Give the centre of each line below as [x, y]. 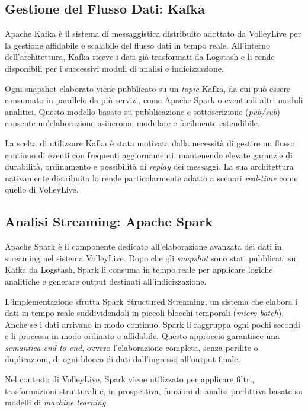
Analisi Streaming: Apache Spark [109, 221]
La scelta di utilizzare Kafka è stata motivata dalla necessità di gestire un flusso [150, 143]
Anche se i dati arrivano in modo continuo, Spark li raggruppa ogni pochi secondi [153, 324]
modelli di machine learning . [57, 402]
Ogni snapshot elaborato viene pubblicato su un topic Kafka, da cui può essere [148, 88]
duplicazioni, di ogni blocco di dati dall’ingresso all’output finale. [123, 359]
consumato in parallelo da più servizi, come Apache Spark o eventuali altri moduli [154, 100]
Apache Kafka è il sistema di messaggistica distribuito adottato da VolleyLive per [153, 33]
